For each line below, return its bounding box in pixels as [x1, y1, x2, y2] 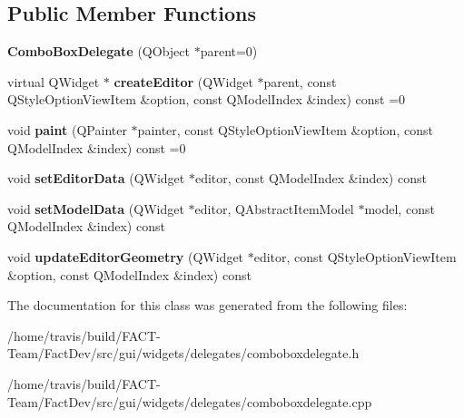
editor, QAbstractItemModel [194, 199, 354, 218]
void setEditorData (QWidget [7, 169, 185, 188]
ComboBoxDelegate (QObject [7, 42, 190, 61]
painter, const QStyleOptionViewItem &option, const [137, 120, 433, 139]
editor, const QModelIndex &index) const [194, 169, 427, 188]
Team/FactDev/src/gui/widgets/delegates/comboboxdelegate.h [7, 344, 360, 363]
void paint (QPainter [7, 120, 127, 139]
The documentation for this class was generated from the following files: [7, 296, 408, 315]
